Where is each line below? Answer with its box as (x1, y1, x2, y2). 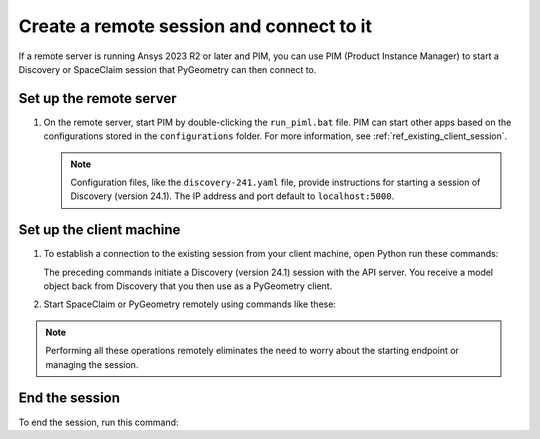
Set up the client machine (18, 221, 181, 239)
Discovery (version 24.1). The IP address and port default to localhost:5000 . (70, 190, 395, 202)
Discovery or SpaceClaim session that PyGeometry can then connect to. (18, 63, 317, 75)
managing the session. (45, 358, 139, 370)
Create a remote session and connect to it (18, 15, 372, 37)
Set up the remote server (18, 90, 177, 107)
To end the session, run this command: (18, 416, 179, 428)
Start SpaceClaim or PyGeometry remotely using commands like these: (43, 298, 337, 310)
